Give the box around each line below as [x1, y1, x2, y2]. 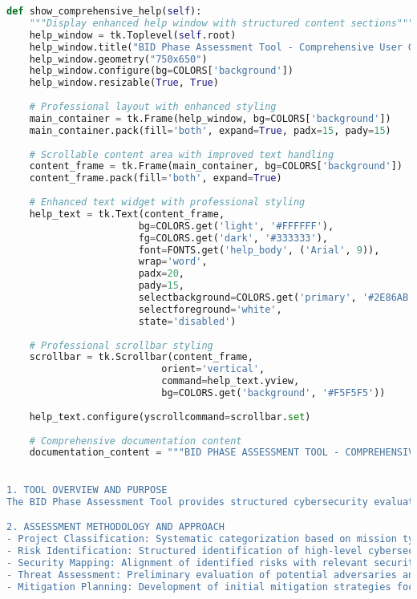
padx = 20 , [138, 268, 184, 280]
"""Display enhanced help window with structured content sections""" [29, 17, 415, 29]
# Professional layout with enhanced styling [29, 101, 277, 112]
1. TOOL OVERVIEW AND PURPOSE [6, 484, 168, 496]
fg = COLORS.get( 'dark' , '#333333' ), [138, 232, 328, 244]
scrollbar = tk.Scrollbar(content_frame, [29, 351, 253, 363]
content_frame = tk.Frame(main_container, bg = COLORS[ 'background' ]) [29, 160, 403, 172]
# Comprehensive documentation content [29, 435, 242, 447]
